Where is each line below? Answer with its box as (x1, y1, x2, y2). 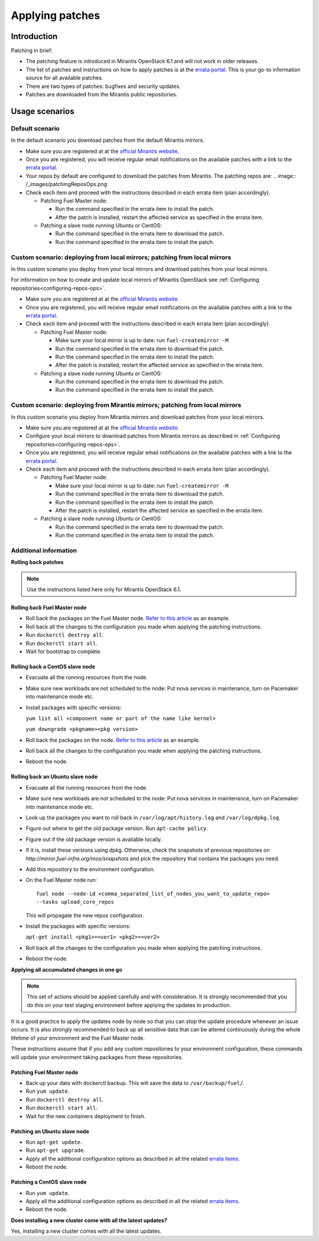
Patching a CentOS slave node (11, 1178, 87, 1185)
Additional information (11, 546, 77, 555)
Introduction (11, 31, 58, 41)
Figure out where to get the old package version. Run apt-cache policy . (25, 825, 208, 832)
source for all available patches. (25, 74, 103, 82)
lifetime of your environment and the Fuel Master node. (11, 1034, 145, 1041)
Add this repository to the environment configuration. (25, 865, 155, 872)
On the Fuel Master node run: (25, 877, 97, 884)
